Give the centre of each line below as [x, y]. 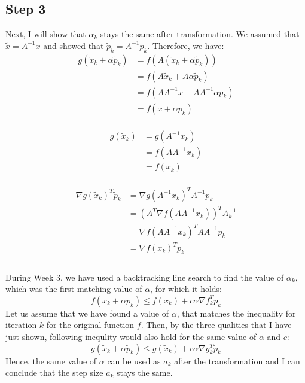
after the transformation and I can [237, 361]
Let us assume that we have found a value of [87, 313]
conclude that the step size [54, 373]
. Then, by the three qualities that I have [216, 325]
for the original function [90, 325]
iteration [21, 325]
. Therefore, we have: [186, 45]
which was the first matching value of [74, 289]
